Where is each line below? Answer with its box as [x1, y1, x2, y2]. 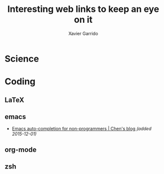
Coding [4, 76, 36, 87]
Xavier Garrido [68, 30, 98, 36]
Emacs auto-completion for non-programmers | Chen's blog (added [11, 126, 152, 132]
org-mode [4, 145, 37, 154]
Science [4, 53, 39, 64]
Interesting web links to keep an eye [7, 3, 160, 15]
